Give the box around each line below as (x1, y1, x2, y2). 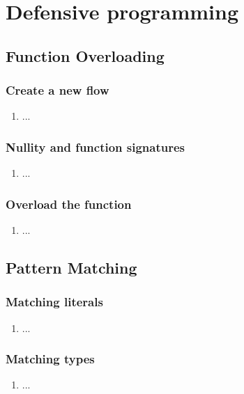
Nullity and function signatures (6, 138, 185, 155)
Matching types (6, 350, 95, 368)
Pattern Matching (6, 256, 137, 278)
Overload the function (6, 195, 132, 212)
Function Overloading (6, 45, 165, 66)
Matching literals (6, 293, 103, 310)
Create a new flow (6, 81, 109, 99)
